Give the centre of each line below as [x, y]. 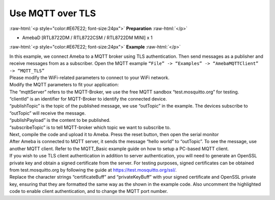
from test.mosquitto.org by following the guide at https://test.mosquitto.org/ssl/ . [93, 170]
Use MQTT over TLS [53, 13]
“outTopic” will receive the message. [48, 113]
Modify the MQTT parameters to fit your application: [64, 85]
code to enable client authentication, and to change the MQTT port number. [89, 191]
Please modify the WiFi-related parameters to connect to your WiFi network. [90, 77]
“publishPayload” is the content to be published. [60, 120]
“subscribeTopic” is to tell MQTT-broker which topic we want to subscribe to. [90, 127]
